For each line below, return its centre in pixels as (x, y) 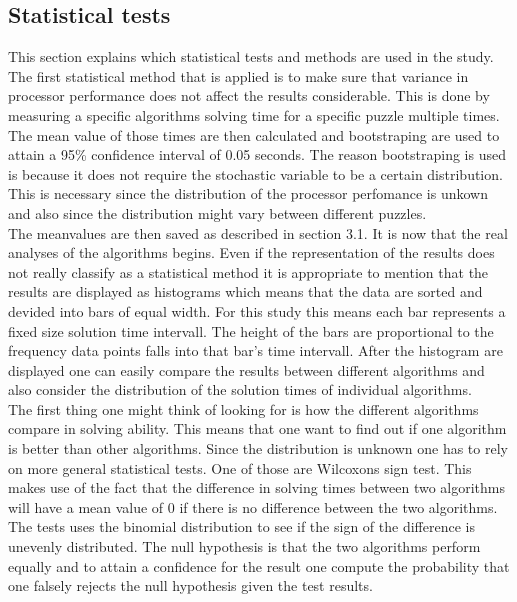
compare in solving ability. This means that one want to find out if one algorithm (257, 428)
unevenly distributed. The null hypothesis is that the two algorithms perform (244, 546)
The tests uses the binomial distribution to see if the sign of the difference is (241, 526)
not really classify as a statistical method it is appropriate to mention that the (248, 271)
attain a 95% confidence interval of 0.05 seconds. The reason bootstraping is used (257, 154)
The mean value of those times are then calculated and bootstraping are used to (254, 134)
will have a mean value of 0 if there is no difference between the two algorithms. (253, 506)
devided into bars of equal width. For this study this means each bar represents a (257, 310)
